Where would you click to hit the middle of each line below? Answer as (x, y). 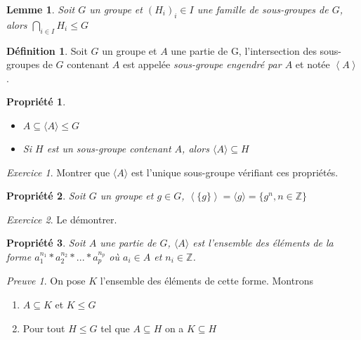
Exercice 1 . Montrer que (58, 172)
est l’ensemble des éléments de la (263, 243)
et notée (313, 64)
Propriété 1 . (36, 102)
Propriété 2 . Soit (46, 196)
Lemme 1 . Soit (41, 9)
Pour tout (44, 328)
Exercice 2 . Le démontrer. (62, 219)
